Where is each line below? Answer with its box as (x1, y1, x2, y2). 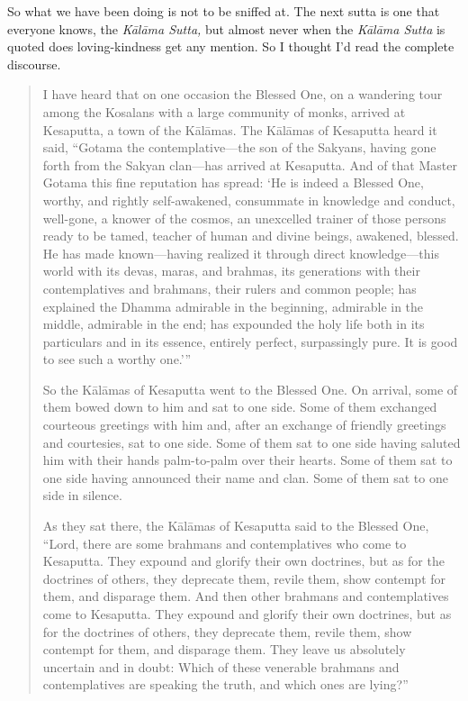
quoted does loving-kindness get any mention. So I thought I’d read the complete (7, 37, 454, 56)
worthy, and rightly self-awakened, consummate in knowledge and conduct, (42, 190, 455, 209)
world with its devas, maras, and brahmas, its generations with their (42, 261, 420, 280)
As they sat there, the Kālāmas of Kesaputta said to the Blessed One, (42, 516, 429, 535)
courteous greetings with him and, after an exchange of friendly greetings (42, 415, 446, 434)
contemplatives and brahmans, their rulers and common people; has (42, 278, 417, 297)
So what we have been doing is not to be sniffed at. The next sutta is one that (7, 2, 440, 20)
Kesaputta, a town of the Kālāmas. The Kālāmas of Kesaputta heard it (42, 120, 437, 139)
